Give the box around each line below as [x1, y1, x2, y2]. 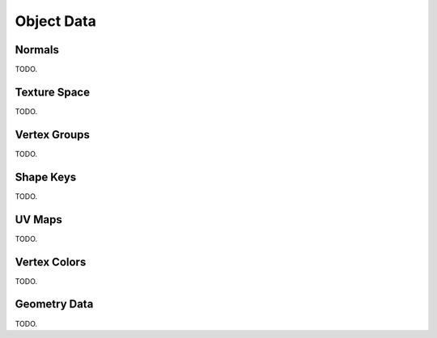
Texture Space [15, 85, 91, 99]
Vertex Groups [15, 128, 91, 142]
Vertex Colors [15, 255, 87, 268]
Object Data [15, 12, 96, 30]
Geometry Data [15, 298, 94, 311]
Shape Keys [15, 170, 77, 184]
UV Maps [15, 213, 62, 226]
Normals [15, 43, 60, 57]
